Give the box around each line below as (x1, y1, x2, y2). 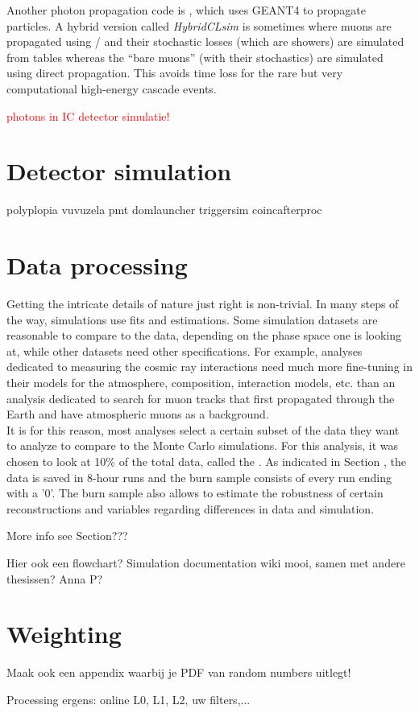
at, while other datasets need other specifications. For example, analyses (6, 342, 363, 359)
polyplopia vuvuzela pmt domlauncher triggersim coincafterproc (6, 201, 322, 218)
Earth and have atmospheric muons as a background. (6, 406, 269, 422)
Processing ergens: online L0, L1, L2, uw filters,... (6, 690, 251, 707)
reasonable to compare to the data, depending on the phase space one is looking (6, 327, 401, 344)
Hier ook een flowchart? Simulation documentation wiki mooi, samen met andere (6, 554, 405, 571)
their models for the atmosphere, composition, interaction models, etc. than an (6, 373, 396, 390)
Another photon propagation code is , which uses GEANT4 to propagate (6, 2, 366, 18)
